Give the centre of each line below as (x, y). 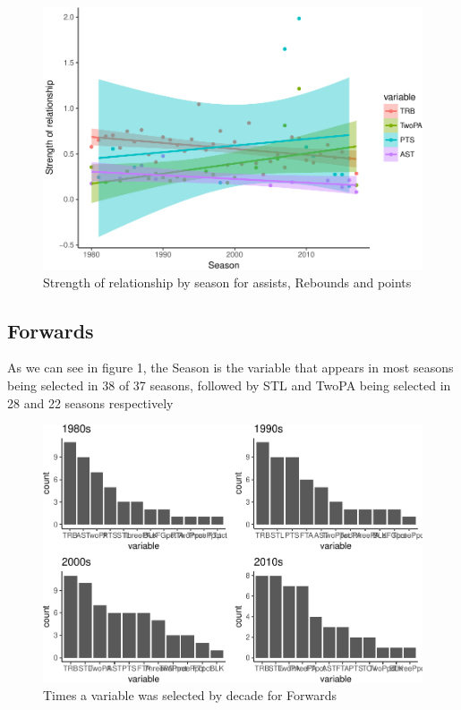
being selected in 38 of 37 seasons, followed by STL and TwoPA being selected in (229, 385)
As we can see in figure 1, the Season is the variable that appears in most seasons (230, 368)
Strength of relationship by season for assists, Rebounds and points (227, 282)
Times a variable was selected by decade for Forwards (190, 695)
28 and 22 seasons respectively (90, 402)
